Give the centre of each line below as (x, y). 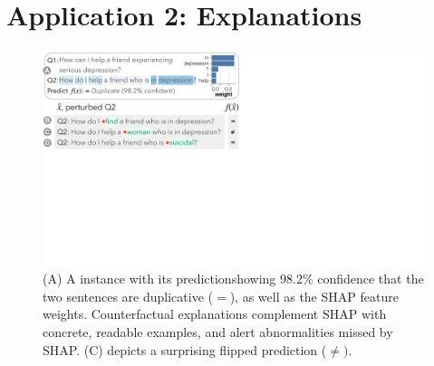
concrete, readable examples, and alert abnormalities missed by (218, 332)
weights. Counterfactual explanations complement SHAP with (215, 314)
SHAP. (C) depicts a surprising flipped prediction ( (185, 349)
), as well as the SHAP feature (314, 296)
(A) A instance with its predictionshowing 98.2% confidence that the (233, 279)
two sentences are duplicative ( (128, 296)
